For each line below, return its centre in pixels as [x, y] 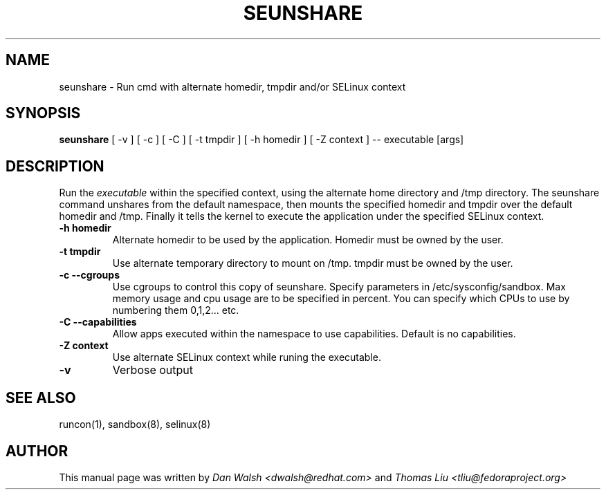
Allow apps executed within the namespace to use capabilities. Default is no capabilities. [314, 334]
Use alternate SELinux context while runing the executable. [247, 357]
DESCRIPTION [55, 166]
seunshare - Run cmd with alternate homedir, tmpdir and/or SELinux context [232, 86]
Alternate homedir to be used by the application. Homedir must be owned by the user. [308, 240]
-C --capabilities [98, 322]
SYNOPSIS [43, 113]
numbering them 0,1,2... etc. [176, 310]
